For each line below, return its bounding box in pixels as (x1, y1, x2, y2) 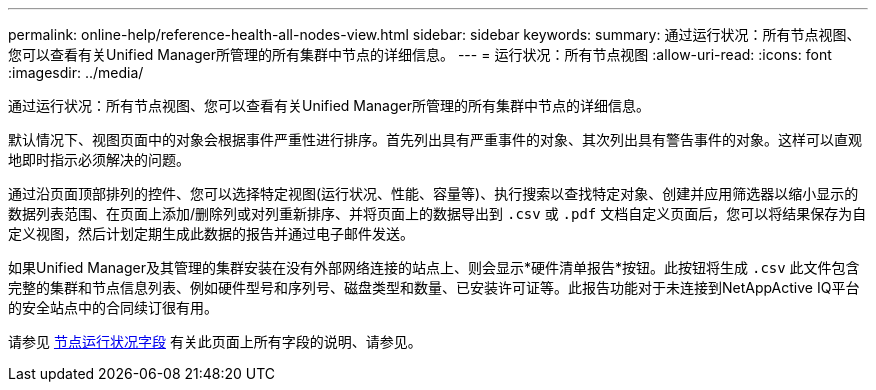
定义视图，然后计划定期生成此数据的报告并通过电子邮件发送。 (8, 225, 414, 242)
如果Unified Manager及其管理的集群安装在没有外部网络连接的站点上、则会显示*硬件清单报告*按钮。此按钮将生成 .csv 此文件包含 (8, 259, 860, 276)
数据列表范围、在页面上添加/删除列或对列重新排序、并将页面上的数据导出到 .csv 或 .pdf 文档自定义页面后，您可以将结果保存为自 (8, 205, 867, 222)
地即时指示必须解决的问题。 (8, 151, 190, 168)
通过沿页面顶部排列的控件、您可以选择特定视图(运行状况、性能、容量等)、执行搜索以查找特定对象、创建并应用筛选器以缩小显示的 (8, 185, 859, 202)
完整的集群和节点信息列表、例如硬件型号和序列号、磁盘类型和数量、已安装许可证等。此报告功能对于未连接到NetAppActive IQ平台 (8, 279, 860, 296)
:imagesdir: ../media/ (8, 64, 144, 81)
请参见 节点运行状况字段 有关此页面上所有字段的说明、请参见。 (8, 333, 422, 350)
